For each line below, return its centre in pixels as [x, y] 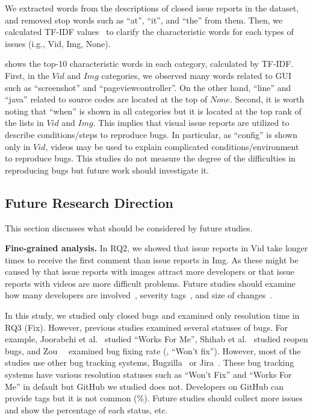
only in [18, 146]
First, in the [27, 75]
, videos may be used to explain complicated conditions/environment [172, 146]
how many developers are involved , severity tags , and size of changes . [139, 295]
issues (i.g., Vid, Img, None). [58, 43]
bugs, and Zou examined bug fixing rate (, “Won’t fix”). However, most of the [153, 350]
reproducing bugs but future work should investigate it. [107, 170]
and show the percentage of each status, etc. [86, 409]
